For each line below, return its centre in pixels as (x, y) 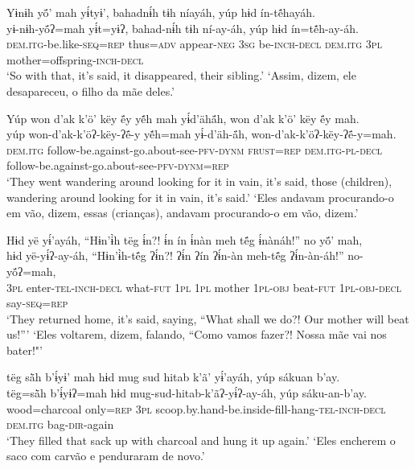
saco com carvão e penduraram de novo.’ (106, 456)
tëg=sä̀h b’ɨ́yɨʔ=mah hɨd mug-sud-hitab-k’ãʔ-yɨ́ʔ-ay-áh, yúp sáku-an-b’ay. (187, 393)
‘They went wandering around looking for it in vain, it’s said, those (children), (199, 181)
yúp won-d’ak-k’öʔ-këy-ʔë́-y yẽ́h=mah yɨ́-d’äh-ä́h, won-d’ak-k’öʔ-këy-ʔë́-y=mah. (201, 134)
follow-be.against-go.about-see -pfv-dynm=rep (118, 165)
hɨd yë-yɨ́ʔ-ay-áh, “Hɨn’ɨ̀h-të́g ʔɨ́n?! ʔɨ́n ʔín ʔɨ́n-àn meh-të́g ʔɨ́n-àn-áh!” (175, 255)
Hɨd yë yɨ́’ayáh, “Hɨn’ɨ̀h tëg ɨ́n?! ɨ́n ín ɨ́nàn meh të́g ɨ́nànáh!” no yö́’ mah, (185, 239)
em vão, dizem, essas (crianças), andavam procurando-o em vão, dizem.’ (183, 213)
